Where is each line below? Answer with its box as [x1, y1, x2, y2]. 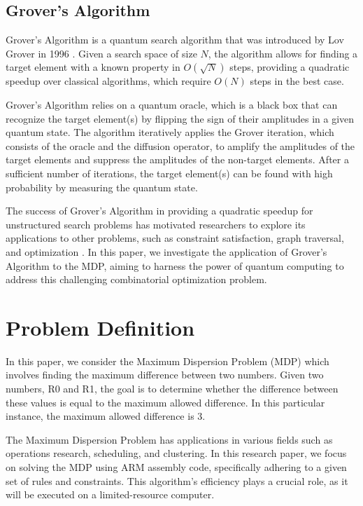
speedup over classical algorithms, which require [6, 74, 211, 88]
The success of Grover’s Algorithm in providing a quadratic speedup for [6, 203, 313, 218]
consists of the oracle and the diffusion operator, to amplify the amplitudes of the [6, 138, 355, 153]
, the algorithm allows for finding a [208, 46, 358, 60]
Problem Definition [6, 313, 195, 341]
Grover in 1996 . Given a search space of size [6, 46, 197, 60]
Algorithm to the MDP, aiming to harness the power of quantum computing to [6, 258, 344, 273]
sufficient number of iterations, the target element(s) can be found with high [6, 165, 333, 180]
